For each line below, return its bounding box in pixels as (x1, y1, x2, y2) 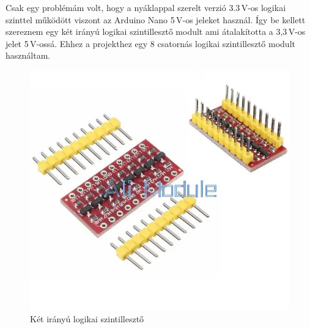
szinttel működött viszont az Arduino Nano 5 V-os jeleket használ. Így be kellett (6, 13, 306, 26)
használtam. (6, 49, 51, 62)
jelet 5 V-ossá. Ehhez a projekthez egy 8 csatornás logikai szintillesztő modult (6, 37, 295, 50)
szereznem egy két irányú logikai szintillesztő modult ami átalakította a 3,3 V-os (6, 25, 306, 38)
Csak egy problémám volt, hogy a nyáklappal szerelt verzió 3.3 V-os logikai (6, 1, 286, 13)
